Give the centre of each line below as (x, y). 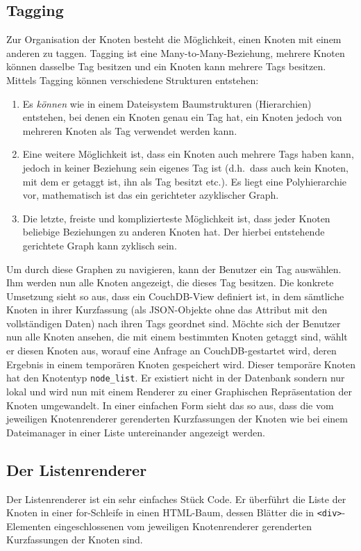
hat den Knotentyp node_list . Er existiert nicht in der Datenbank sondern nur (176, 378)
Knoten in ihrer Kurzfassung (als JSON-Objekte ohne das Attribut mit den (167, 310)
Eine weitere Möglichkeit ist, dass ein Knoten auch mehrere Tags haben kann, (188, 154)
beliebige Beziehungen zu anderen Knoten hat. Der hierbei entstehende (174, 232)
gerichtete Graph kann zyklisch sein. (100, 245)
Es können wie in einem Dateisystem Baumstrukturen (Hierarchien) (167, 103)
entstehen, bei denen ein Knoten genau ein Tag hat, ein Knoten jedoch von (182, 117)
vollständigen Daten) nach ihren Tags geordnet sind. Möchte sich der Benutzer (174, 323)
